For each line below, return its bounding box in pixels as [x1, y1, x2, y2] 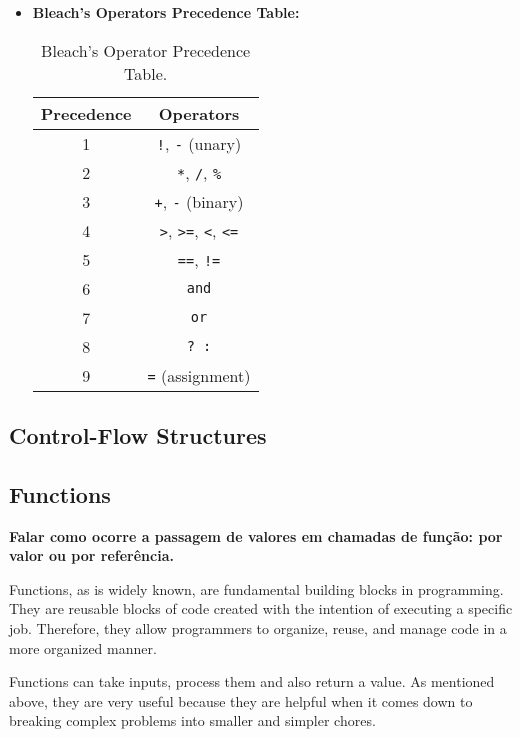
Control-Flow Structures [9, 419, 267, 450]
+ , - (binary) [154, 189, 244, 213]
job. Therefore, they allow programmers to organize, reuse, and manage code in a [9, 617, 507, 638]
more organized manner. [9, 637, 157, 658]
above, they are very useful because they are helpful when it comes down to [9, 690, 473, 711]
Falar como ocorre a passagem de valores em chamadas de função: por [9, 525, 503, 546]
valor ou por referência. [9, 545, 174, 566]
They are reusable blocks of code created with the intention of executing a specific [9, 598, 513, 619]
